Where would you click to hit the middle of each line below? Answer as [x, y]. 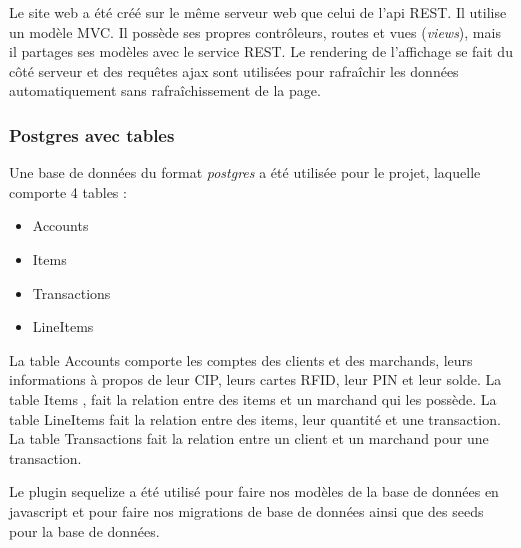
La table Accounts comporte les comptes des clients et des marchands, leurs [241, 359]
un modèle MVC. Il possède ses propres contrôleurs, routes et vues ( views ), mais [255, 31]
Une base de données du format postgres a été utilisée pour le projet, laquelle [245, 172]
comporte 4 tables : [68, 191]
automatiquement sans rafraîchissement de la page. [165, 90]
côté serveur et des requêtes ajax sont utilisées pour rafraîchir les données [234, 70]
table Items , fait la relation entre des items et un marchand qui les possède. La [253, 398]
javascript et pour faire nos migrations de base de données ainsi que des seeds [246, 510]
